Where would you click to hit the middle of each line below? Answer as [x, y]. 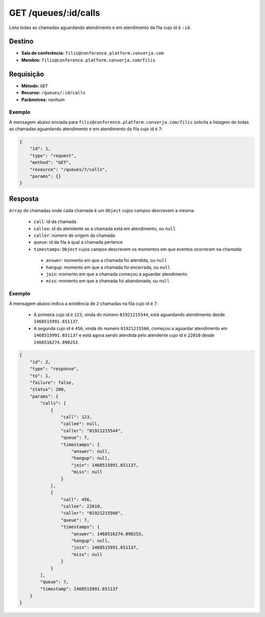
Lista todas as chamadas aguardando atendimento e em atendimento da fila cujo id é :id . [100, 28]
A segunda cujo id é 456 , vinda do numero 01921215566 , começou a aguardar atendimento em [131, 328]
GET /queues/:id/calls [54, 13]
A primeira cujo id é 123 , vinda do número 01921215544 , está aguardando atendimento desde [129, 314]
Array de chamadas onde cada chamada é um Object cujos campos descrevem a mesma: [102, 210]
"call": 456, [76, 499]
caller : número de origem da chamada [74, 235]
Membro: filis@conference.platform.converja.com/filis [88, 60]
